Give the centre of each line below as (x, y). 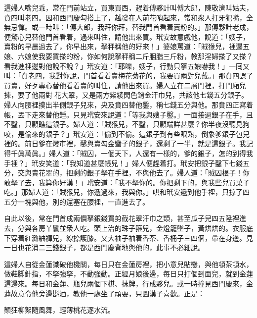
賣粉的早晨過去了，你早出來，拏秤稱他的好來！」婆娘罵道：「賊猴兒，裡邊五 (127, 46)
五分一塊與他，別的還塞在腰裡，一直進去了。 (77, 201)
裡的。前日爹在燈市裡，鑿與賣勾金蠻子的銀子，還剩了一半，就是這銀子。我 (125, 143)
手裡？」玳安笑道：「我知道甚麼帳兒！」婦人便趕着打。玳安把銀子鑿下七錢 (123, 163)
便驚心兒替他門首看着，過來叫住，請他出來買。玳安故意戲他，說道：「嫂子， (127, 36)
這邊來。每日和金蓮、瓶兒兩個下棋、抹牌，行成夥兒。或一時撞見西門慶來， (125, 284)
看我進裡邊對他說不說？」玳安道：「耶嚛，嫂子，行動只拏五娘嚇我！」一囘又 (127, 66)
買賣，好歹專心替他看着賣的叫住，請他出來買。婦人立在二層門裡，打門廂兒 (125, 85)
